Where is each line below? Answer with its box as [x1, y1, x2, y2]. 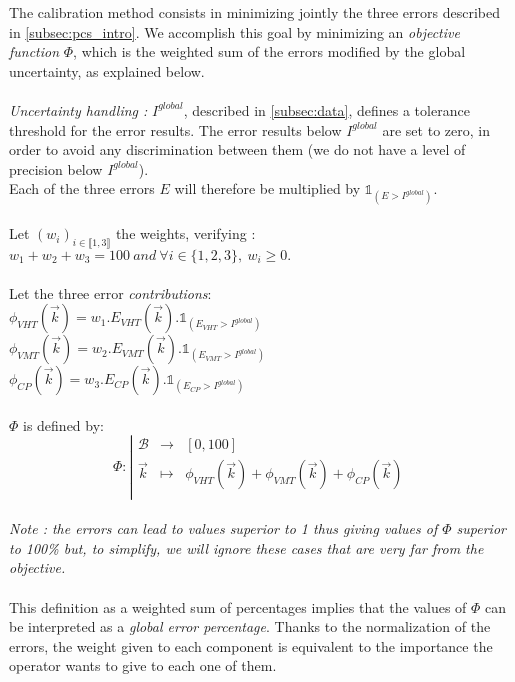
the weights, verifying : [115, 223, 256, 244]
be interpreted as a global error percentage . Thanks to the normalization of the [9, 616, 491, 637]
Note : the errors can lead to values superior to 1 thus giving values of [9, 518, 438, 539]
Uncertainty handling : [9, 99, 148, 120]
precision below [9, 158, 103, 179]
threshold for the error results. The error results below [9, 119, 342, 140]
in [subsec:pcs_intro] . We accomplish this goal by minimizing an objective [9, 21, 460, 42]
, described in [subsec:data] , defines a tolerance [183, 99, 470, 120]
